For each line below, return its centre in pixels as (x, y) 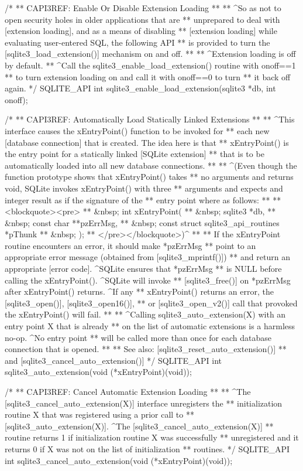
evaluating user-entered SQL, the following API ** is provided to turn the (137, 42)
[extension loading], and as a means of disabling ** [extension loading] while (141, 31)
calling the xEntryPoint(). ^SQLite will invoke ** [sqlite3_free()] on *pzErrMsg (148, 280)
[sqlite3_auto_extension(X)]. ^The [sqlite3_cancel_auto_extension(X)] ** (139, 426)
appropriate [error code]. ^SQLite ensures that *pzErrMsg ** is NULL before (143, 269)
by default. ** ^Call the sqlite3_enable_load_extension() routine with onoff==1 (150, 65)
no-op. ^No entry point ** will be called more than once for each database (138, 337)
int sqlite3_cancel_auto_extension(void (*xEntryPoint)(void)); (119, 460)
